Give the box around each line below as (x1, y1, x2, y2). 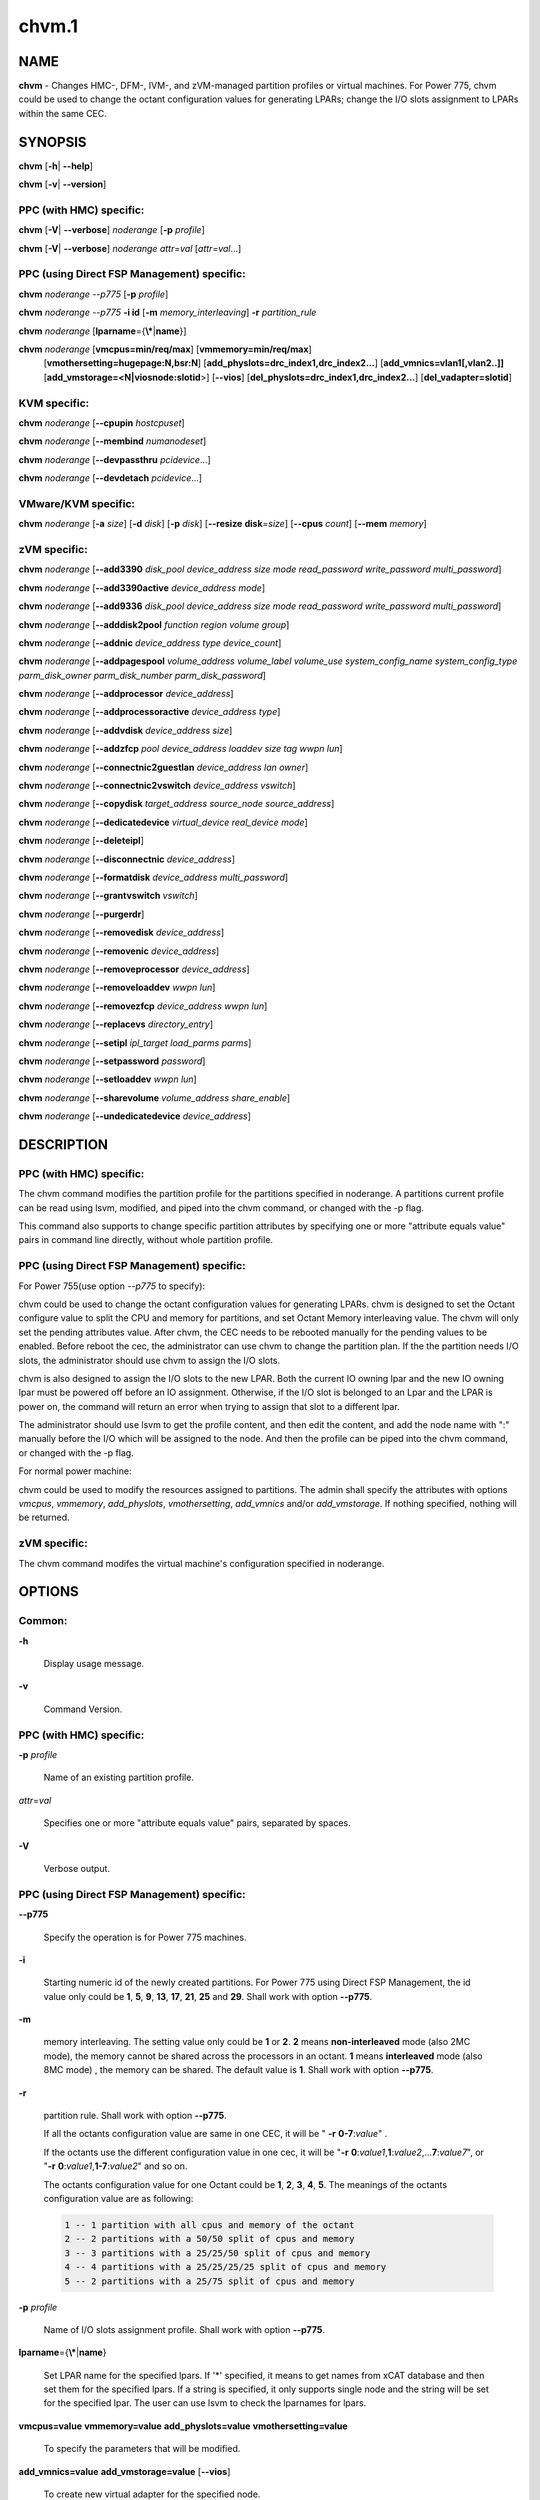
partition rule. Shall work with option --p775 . (43, 2110, 227, 2122)
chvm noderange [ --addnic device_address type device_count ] (18, 636, 282, 649)
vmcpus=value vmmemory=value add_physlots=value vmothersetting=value (18, 2420, 349, 2432)
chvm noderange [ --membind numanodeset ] (18, 435, 207, 447)
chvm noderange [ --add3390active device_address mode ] (18, 581, 266, 594)
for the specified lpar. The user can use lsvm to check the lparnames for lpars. (43, 2397, 367, 2409)
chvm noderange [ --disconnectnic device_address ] (18, 853, 235, 865)
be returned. (18, 1511, 70, 1524)
